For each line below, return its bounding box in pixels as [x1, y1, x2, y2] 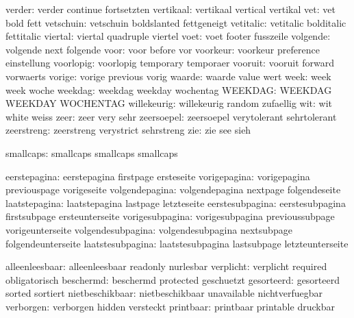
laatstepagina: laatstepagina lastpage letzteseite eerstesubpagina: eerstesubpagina [5, 195, 346, 210]
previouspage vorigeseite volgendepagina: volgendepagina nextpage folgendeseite [5, 182, 341, 197]
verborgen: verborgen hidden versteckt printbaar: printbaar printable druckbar [5, 299, 335, 313]
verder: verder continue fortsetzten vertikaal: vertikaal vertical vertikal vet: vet [5, 2, 336, 16]
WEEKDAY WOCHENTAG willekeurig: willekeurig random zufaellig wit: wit [5, 96, 333, 110]
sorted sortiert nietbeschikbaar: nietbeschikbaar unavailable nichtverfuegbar [5, 286, 323, 300]
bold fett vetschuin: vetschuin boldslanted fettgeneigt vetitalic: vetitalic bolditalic [5, 15, 346, 29]
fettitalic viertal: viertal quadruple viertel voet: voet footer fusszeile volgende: [5, 29, 331, 43]
